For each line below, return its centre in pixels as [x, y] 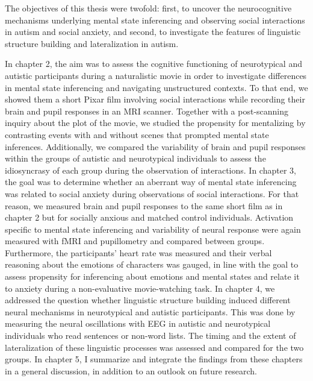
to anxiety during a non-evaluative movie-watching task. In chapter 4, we [140, 288]
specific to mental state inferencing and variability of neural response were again [153, 229]
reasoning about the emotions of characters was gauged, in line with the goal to [152, 264]
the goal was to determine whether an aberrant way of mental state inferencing [151, 182]
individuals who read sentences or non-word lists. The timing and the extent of [150, 335]
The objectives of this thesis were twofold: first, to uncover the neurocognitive [148, 8]
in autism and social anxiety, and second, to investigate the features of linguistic [153, 32]
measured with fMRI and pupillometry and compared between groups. [135, 241]
